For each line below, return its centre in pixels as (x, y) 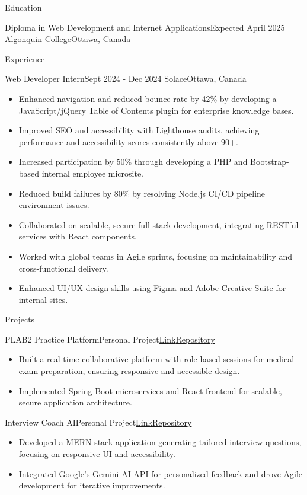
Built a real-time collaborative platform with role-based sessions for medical (156, 359)
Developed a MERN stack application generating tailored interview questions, (160, 442)
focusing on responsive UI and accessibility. (97, 454)
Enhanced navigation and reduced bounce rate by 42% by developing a (148, 98)
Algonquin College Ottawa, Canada (68, 39)
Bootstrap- (270, 162)
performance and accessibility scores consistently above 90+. (128, 141)
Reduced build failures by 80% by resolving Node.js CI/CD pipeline (142, 193)
